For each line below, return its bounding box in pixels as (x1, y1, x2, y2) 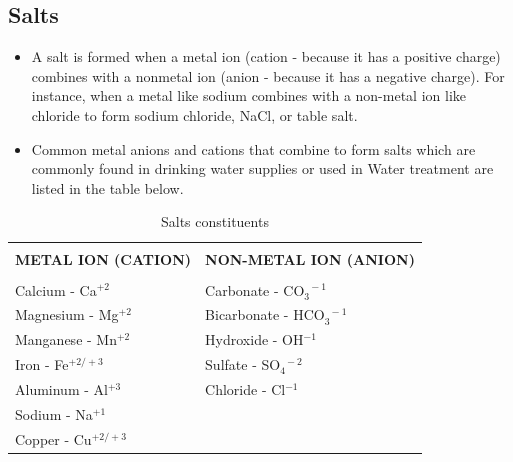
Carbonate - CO (205, 279, 305, 300)
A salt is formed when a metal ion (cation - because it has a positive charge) (31, 46, 501, 67)
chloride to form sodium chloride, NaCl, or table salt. (31, 104, 358, 125)
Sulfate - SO (205, 354, 281, 375)
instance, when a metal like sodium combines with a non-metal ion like (31, 85, 466, 106)
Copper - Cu (15, 428, 92, 449)
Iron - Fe (15, 354, 69, 375)
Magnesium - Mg (15, 304, 119, 325)
